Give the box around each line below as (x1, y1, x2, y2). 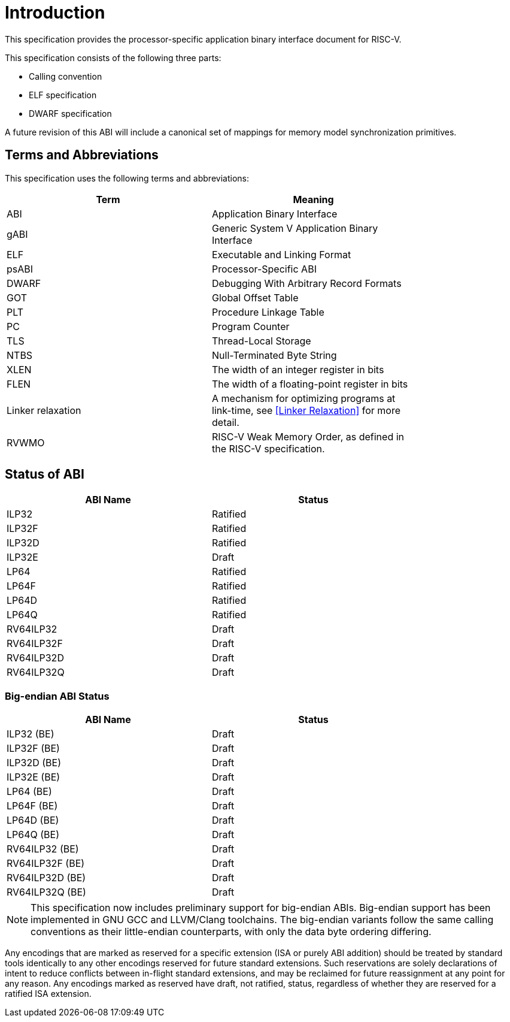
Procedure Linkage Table (212, 306, 324, 318)
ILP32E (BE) (7, 771, 60, 784)
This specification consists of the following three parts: (5, 52, 221, 63)
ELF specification (29, 89, 97, 100)
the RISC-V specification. (212, 442, 325, 455)
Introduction (5, 2, 105, 23)
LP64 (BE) (7, 785, 52, 798)
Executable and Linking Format (212, 248, 351, 261)
